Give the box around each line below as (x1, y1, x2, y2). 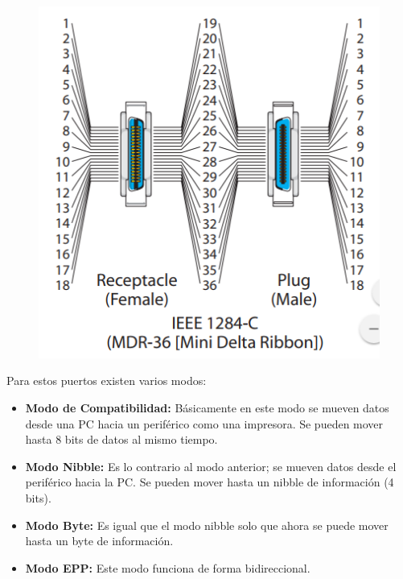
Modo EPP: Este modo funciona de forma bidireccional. (25, 559, 310, 576)
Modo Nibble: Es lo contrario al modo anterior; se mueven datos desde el (25, 457, 397, 474)
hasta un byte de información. (25, 532, 174, 549)
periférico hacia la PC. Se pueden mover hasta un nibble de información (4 (25, 474, 394, 490)
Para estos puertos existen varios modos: (6, 372, 207, 389)
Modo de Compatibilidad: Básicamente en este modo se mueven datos (25, 399, 389, 416)
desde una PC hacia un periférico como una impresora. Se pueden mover (25, 415, 384, 432)
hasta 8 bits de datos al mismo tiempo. (25, 431, 218, 448)
